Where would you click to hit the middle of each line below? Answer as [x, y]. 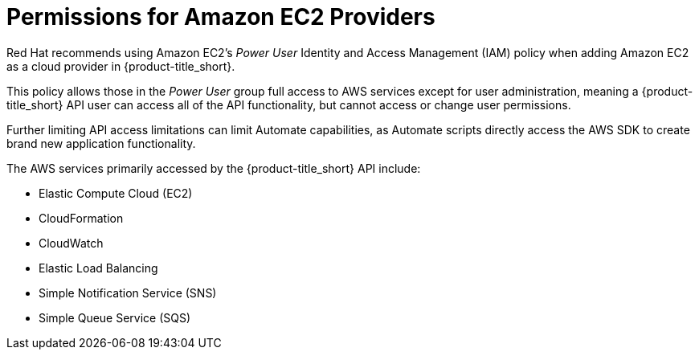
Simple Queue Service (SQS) [115, 317]
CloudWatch [71, 243]
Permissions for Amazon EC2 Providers [221, 17]
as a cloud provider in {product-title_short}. [121, 66]
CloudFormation [81, 218]
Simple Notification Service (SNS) [128, 293]
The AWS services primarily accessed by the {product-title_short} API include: [214, 168]
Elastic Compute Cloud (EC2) [116, 193]
